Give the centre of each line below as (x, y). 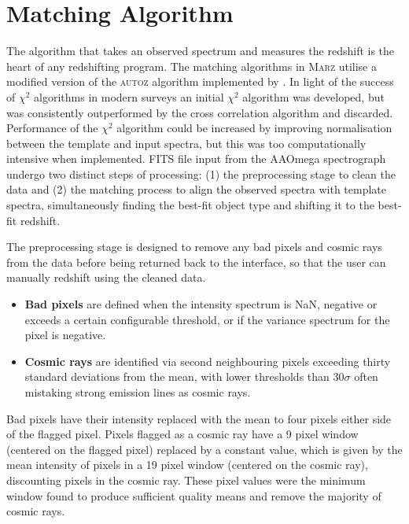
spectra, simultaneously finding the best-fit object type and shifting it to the (190, 205)
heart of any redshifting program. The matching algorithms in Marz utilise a (192, 66)
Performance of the (52, 128)
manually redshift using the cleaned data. (106, 277)
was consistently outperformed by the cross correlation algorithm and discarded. (200, 112)
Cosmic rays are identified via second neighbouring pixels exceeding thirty (208, 361)
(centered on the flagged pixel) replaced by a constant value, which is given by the (204, 449)
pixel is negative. (65, 335)
